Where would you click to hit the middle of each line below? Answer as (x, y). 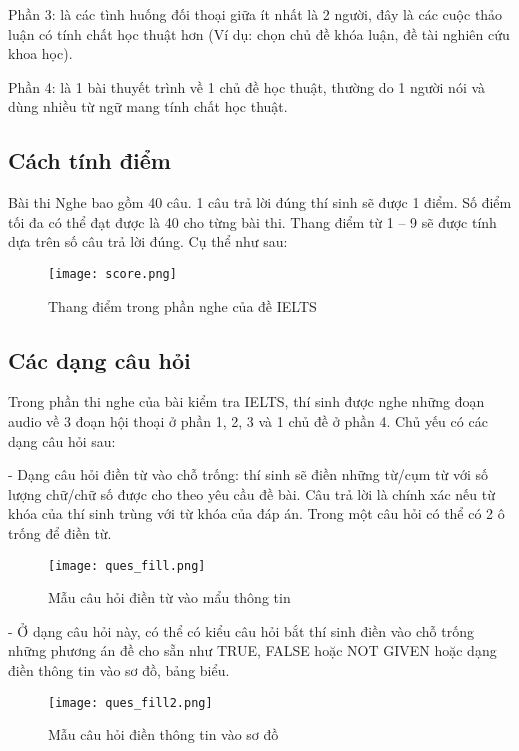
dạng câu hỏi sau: (62, 440)
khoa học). (40, 53)
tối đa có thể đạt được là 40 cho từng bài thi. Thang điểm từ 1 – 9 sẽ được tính (252, 221)
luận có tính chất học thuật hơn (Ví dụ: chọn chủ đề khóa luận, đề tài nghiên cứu (259, 33)
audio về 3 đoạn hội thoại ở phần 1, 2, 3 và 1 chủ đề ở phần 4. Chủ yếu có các (248, 421)
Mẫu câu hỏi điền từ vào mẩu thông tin (169, 597)
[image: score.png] (112, 273)
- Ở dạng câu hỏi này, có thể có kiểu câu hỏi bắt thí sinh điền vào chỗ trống (241, 630)
